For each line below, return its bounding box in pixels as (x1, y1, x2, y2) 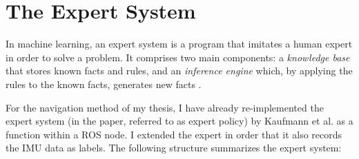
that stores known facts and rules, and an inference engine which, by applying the (6, 63, 353, 78)
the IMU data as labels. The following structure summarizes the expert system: (6, 140, 342, 155)
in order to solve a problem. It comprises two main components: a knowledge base (6, 50, 350, 64)
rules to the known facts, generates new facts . (6, 76, 202, 91)
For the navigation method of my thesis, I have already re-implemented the (6, 100, 324, 114)
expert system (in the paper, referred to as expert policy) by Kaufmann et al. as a (6, 114, 353, 128)
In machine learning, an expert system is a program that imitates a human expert (6, 36, 353, 51)
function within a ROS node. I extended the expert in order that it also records (6, 127, 342, 141)
